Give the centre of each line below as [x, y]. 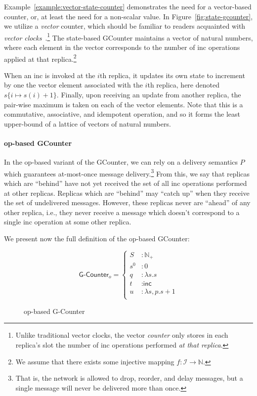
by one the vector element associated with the [73, 85]
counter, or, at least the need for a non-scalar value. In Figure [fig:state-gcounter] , [128, 16]
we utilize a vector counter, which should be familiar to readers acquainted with [125, 26]
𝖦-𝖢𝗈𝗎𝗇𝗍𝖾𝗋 [94, 275]
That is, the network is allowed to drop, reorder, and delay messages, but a [129, 378]
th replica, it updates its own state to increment [172, 75]
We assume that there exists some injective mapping [95, 361]
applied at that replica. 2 [40, 58]
